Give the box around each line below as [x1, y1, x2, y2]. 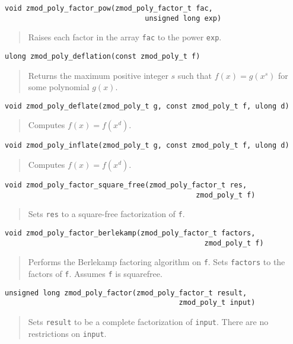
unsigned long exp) [145, 14, 222, 23]
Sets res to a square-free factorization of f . [28, 208, 185, 220]
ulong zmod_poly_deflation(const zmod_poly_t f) [5, 52, 200, 60]
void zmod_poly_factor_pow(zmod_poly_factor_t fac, [5, 4, 213, 12]
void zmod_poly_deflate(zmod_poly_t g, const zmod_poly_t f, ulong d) [5, 101, 289, 110]
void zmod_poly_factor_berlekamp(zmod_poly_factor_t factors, [5, 229, 256, 238]
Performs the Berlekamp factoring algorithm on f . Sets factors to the [28, 256, 285, 268]
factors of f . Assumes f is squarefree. [28, 267, 163, 280]
